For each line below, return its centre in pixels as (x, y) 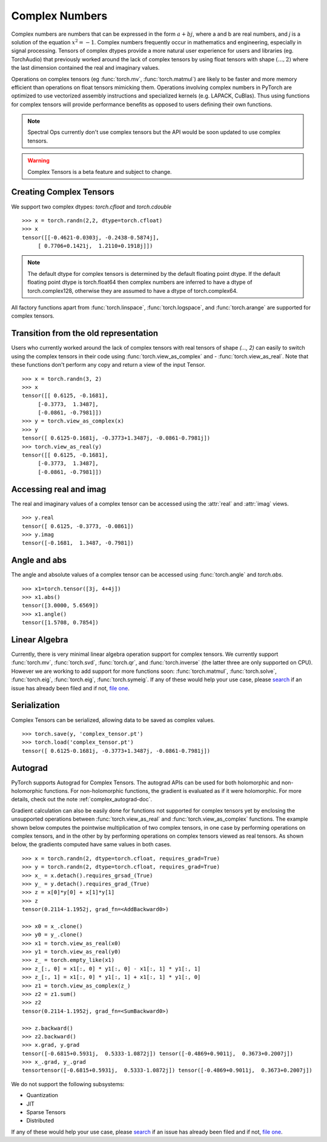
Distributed (40, 1121)
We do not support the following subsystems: (68, 1084)
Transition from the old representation (85, 333)
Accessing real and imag (59, 489)
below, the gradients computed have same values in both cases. (91, 844)
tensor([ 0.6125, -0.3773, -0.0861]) (78, 526)
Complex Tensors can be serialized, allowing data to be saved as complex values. (113, 720)
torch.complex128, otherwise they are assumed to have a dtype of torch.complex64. (133, 290)
